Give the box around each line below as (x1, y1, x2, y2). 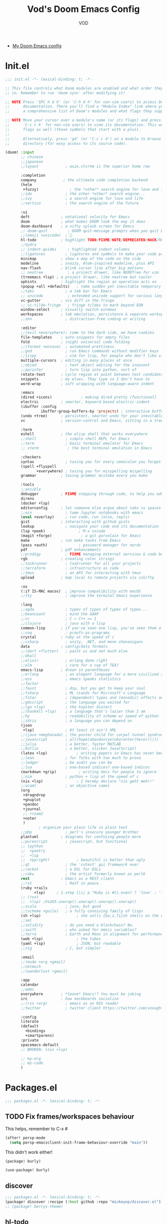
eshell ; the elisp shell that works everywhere (20, 432, 148, 437)
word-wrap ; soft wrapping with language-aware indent (20, 381, 155, 386)
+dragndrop (23, 793, 46, 798)
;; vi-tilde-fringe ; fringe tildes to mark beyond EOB (20, 303, 143, 307)
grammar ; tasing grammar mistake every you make (20, 473, 148, 478)
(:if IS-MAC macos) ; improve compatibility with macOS (20, 589, 141, 594)
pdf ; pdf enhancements (20, 547, 101, 552)
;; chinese (20, 155, 43, 160)
